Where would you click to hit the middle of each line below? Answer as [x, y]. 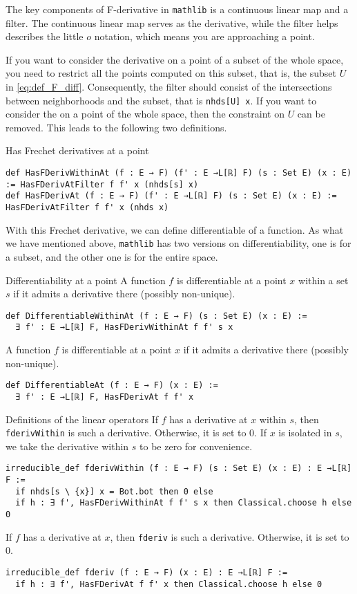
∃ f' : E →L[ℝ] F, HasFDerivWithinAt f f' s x [124, 327]
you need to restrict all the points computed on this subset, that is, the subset [171, 73]
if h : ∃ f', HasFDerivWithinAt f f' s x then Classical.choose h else [184, 503]
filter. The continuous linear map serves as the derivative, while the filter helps [172, 22]
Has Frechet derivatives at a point [77, 150]
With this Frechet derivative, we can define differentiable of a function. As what [175, 229]
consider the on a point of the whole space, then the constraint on [145, 114]
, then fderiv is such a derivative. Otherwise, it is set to [230, 536]
